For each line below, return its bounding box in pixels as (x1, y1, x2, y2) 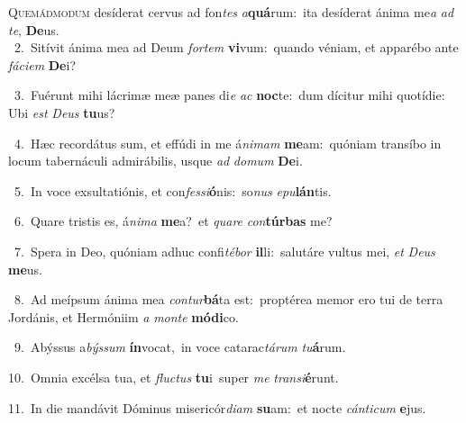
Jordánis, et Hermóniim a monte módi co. (8, 307, 239, 326)
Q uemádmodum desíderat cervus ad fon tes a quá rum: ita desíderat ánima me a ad (8, 3, 454, 21)
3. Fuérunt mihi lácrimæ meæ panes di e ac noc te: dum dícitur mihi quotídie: (14, 85, 445, 104)
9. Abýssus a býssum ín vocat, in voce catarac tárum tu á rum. (14, 337, 346, 356)
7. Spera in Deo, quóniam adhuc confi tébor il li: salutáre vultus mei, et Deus (14, 241, 435, 260)
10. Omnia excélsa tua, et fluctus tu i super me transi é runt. (8, 367, 339, 386)
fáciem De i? (8, 55, 76, 74)
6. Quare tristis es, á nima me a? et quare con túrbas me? (14, 211, 333, 230)
